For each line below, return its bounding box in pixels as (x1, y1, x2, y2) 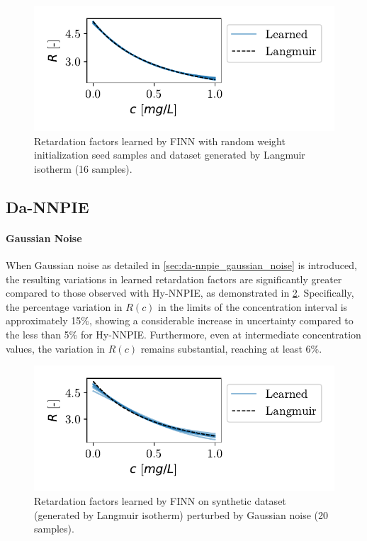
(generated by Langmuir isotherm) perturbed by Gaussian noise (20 (34, 507, 328, 522)
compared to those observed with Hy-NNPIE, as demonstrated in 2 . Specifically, (6, 285, 354, 300)
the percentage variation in (6, 299, 123, 314)
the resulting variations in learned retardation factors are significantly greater (6, 271, 342, 286)
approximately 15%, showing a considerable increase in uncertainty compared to (6, 313, 354, 328)
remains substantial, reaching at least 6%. (140, 341, 322, 355)
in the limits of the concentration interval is (158, 299, 348, 314)
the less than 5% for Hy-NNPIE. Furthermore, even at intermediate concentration (6, 327, 361, 342)
